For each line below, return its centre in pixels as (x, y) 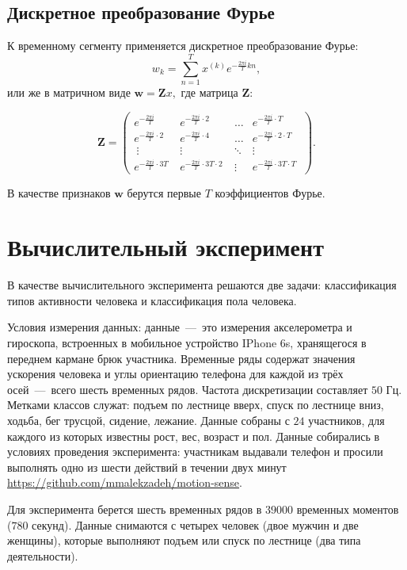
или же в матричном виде (69, 92)
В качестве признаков (59, 192)
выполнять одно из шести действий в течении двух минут (147, 467)
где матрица (209, 92)
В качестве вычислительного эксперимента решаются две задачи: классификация (202, 285)
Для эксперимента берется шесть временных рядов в (135, 509)
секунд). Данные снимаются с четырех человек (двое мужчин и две (195, 524)
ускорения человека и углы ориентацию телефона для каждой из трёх (175, 374)
